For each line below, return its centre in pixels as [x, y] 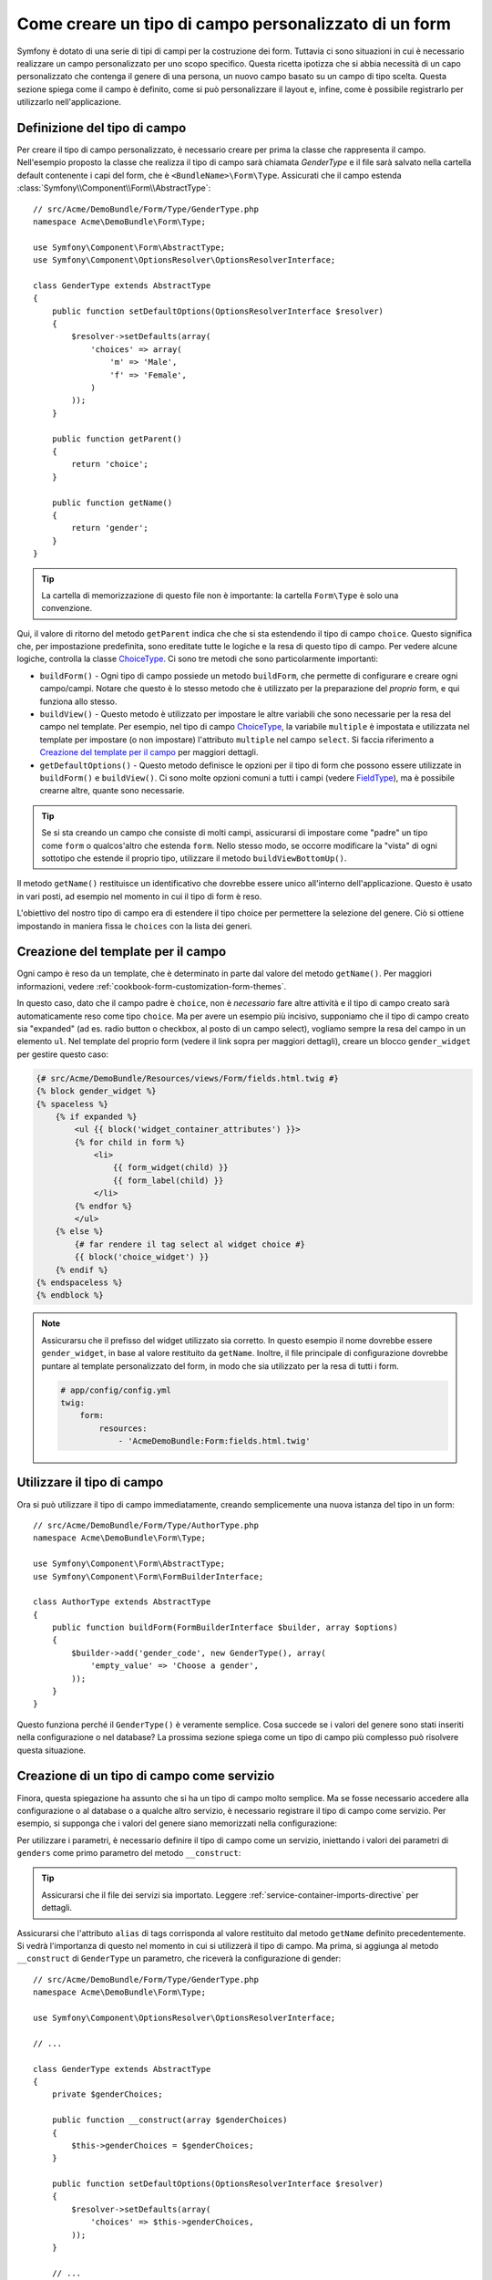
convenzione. [67, 608]
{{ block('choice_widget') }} [142, 1257]
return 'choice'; [110, 464]
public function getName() [112, 503]
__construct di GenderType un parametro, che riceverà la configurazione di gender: [179, 1959]
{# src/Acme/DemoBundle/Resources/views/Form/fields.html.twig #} [187, 1078]
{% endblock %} [70, 1295]
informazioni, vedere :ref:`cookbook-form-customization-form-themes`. [152, 986]
